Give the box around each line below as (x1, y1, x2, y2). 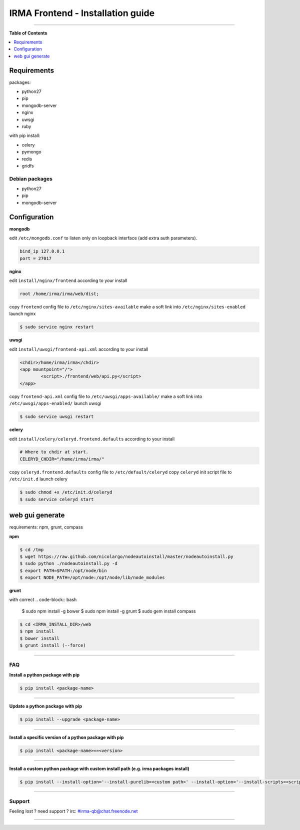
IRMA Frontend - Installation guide (9, 7, 155, 18)
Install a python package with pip (9, 671, 80, 677)
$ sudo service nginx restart (19, 324, 94, 330)
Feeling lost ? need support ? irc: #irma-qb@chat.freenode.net (9, 808, 138, 814)
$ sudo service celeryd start (19, 496, 94, 502)
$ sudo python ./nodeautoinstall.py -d (19, 560, 117, 566)
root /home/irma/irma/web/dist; (19, 290, 99, 296)
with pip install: (9, 132, 40, 138)
